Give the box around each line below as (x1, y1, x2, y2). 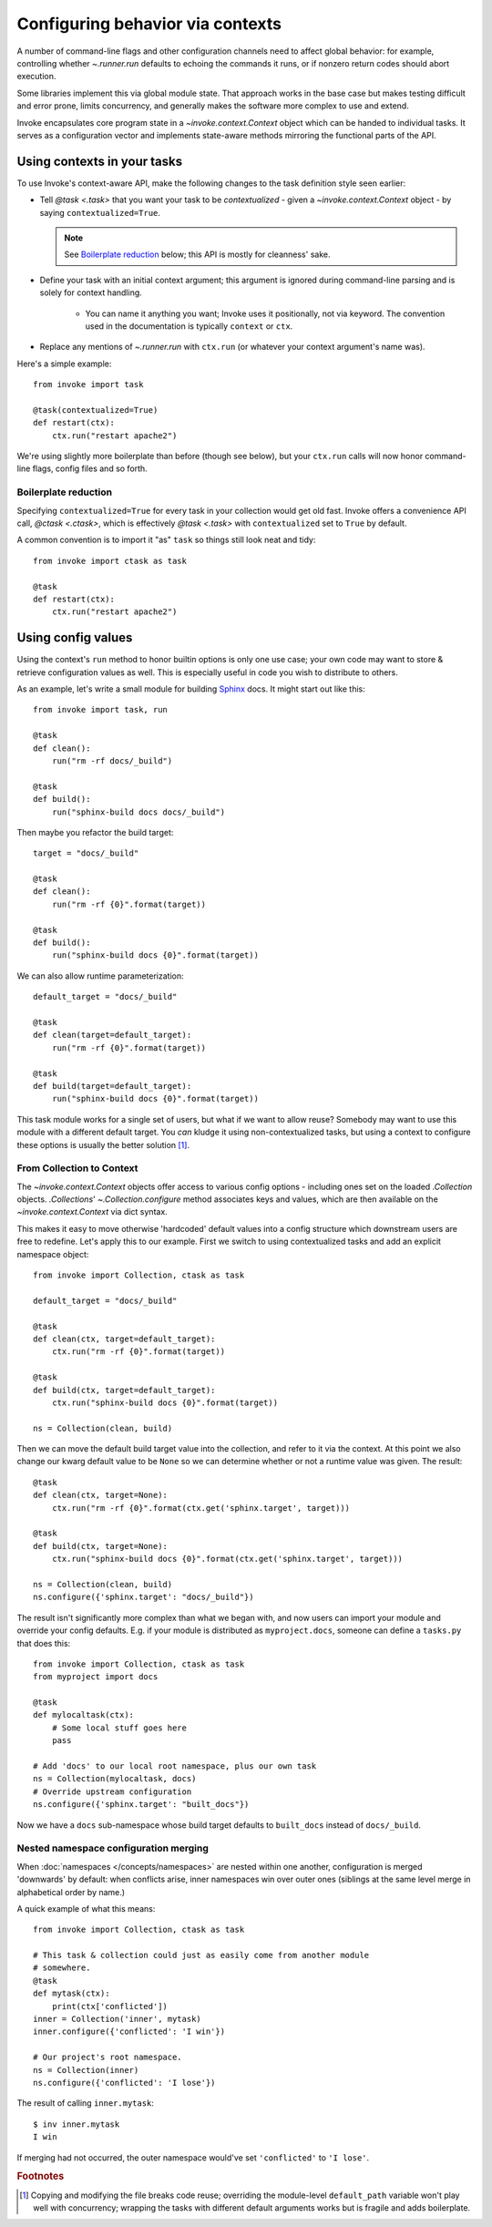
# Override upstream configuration (33, 1786, 192, 1797)
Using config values (16, 630, 133, 646)
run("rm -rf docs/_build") (51, 755, 173, 765)
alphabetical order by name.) (16, 1886, 126, 1897)
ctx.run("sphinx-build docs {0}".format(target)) (51, 1397, 278, 1408)
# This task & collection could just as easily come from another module (33, 1950, 370, 1961)
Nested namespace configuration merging (16, 1842, 209, 1854)
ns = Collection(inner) (33, 2065, 139, 2075)
